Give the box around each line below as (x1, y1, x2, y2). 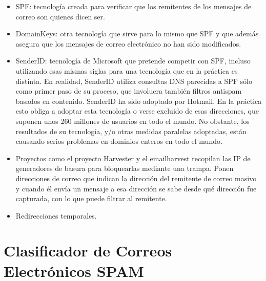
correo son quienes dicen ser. (15, 11, 105, 21)
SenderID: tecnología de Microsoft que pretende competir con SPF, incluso (15, 55, 251, 66)
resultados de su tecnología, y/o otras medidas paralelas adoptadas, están (15, 125, 247, 136)
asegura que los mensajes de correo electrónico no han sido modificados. (15, 38, 241, 49)
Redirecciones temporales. (15, 210, 97, 221)
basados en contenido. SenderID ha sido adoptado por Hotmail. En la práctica (15, 95, 262, 106)
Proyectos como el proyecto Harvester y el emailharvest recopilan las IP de (15, 153, 251, 163)
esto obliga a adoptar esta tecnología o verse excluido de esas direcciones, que (15, 105, 259, 116)
